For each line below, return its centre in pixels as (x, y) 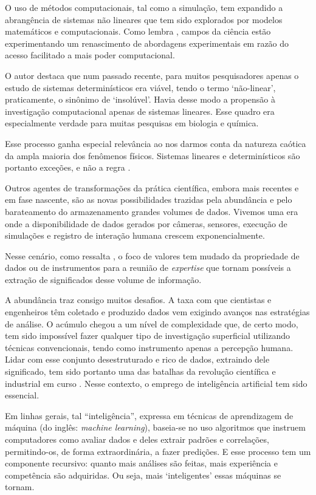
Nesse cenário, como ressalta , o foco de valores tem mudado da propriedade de (152, 255)
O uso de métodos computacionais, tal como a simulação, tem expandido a (144, 7)
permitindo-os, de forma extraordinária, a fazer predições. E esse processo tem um (158, 451)
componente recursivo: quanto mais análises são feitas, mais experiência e (141, 463)
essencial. (22, 395)
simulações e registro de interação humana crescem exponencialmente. (135, 235)
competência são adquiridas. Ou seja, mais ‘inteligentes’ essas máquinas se (143, 475)
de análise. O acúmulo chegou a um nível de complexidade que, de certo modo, (152, 323)
